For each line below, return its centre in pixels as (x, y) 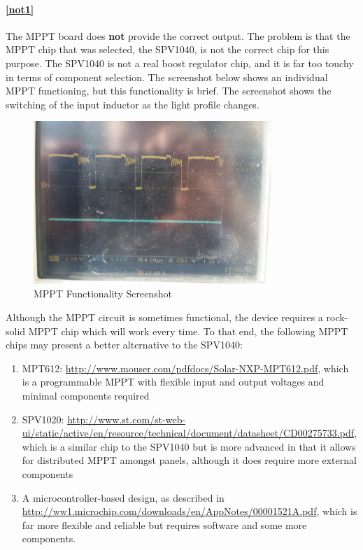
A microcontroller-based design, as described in (123, 497)
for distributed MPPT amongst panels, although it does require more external (189, 460)
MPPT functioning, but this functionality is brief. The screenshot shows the (169, 91)
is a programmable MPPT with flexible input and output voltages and (173, 382)
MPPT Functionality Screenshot (103, 294)
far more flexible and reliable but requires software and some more (164, 524)
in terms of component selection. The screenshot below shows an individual (167, 77)
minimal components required (86, 396)
